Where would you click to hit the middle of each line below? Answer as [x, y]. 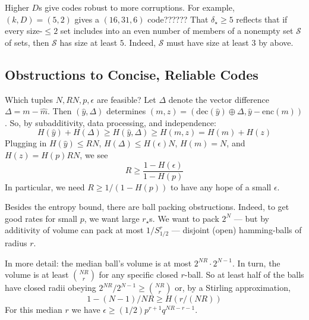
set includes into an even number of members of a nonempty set [177, 31]
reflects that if [262, 19]
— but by [251, 218]
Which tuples [29, 99]
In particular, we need [45, 186]
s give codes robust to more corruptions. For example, [137, 7]
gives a [87, 19]
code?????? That [178, 19]
